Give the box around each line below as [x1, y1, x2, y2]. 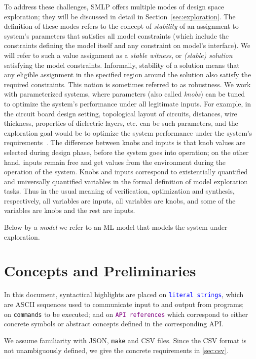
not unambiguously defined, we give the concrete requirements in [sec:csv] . [4, 345, 228, 355]
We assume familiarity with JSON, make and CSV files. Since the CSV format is [4, 335, 247, 345]
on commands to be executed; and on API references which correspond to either [4, 308, 248, 319]
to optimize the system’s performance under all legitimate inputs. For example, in [4, 98, 251, 108]
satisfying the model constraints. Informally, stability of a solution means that [4, 59, 240, 70]
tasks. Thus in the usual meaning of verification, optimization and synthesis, [4, 186, 235, 196]
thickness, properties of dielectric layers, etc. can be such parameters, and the [4, 118, 238, 128]
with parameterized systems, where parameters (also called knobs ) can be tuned [4, 89, 245, 99]
